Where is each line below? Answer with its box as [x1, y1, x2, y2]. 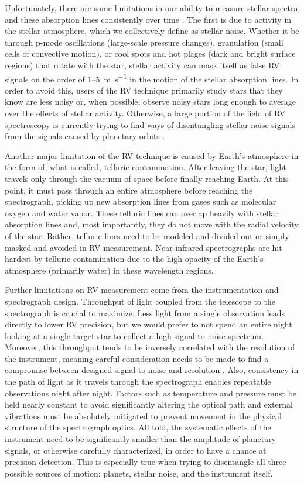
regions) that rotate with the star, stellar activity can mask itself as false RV [5, 58, 280, 71]
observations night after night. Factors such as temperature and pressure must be [5, 387, 297, 399]
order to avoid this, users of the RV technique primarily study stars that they [5, 84, 283, 96]
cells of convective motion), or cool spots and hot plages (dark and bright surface [5, 47, 296, 60]
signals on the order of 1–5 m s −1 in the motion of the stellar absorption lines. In [5, 71, 299, 85]
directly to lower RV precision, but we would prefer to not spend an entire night [5, 318, 292, 330]
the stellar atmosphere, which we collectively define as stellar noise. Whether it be [5, 25, 299, 37]
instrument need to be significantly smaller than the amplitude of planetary [5, 433, 276, 445]
